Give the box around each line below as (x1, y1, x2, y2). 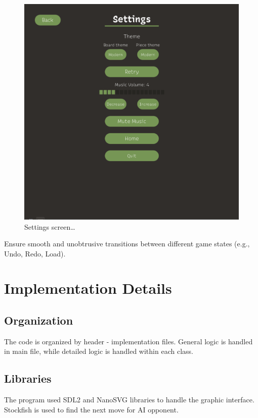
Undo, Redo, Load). (4, 248, 66, 258)
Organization (4, 312, 73, 328)
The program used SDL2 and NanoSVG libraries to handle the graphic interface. (4, 394, 254, 405)
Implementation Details (4, 278, 172, 298)
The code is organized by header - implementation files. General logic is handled (4, 336, 253, 346)
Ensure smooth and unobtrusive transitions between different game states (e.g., (4, 238, 250, 249)
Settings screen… (24, 221, 75, 232)
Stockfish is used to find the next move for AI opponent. (4, 404, 179, 414)
